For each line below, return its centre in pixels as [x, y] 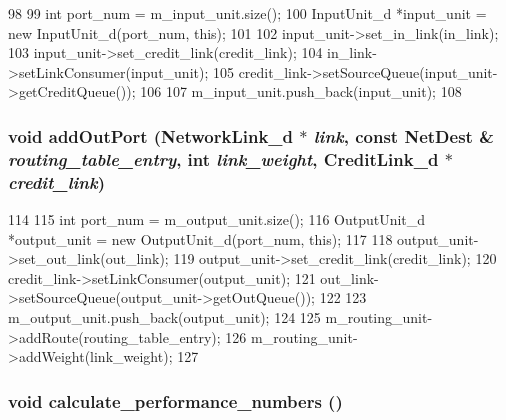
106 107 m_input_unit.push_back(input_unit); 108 [301, 91]
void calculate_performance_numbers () [175, 400]
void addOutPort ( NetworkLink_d [150, 135]
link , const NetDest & [403, 135]
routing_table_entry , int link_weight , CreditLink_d [223, 158]
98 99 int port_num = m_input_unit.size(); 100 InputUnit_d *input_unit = [247, 13]
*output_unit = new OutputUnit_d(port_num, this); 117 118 [200, 238]
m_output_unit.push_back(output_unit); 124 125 [164, 317]
